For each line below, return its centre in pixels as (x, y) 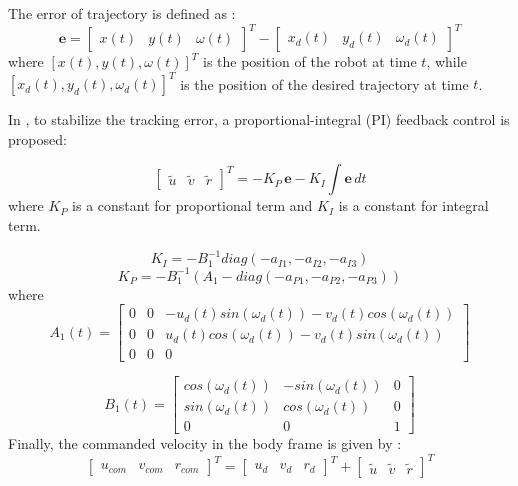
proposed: (37, 138)
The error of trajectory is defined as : (122, 13)
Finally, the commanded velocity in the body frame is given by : (205, 443)
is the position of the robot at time (309, 61)
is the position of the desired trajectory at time (324, 83)
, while (446, 61)
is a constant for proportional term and (192, 205)
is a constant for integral (413, 205)
